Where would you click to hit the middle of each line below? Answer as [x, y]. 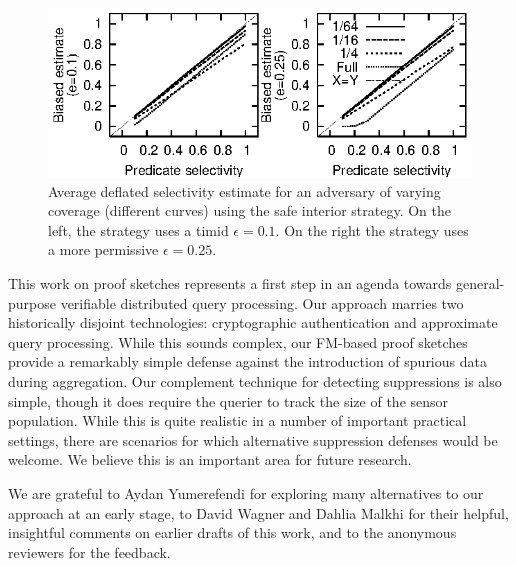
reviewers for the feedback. [89, 551]
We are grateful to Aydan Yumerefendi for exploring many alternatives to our [246, 492]
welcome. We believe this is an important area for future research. [210, 459]
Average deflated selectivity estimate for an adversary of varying [244, 190]
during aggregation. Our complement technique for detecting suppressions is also [255, 380]
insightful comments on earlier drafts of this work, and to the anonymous [232, 532]
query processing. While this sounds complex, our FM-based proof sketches [238, 341]
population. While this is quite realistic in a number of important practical [237, 420]
